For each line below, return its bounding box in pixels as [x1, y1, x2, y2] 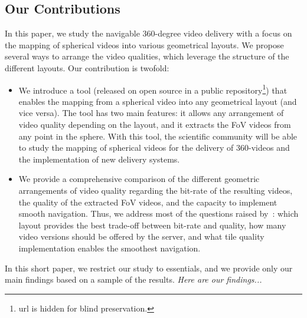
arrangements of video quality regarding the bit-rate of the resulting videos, [18, 184, 293, 196]
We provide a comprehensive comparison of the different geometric [18, 173, 260, 185]
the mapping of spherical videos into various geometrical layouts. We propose [5, 38, 284, 51]
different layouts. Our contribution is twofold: [5, 61, 169, 74]
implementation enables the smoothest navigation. [18, 241, 201, 254]
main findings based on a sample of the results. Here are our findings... [5, 273, 262, 286]
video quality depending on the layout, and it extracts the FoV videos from [18, 118, 291, 131]
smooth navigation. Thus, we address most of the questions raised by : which [18, 207, 299, 220]
